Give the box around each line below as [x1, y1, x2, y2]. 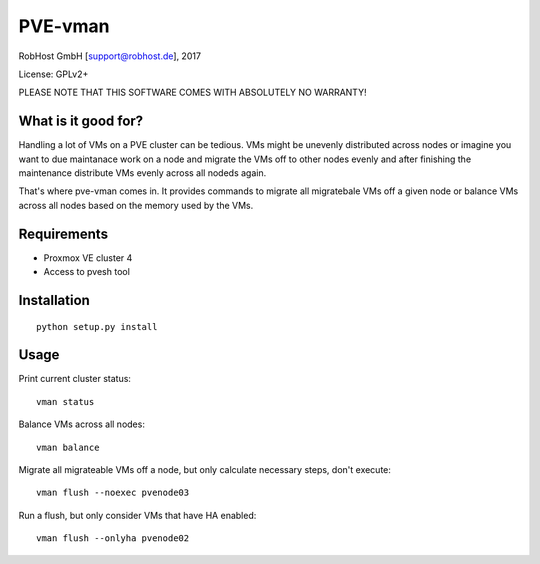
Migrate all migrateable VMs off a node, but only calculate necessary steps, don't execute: [18, 463, 392, 475]
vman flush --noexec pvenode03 [36, 487, 190, 499]
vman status [36, 396, 95, 407]
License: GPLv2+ [18, 68, 89, 80]
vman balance [36, 441, 100, 453]
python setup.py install [36, 321, 158, 332]
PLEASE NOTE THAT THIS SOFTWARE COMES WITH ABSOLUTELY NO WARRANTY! [18, 86, 367, 99]
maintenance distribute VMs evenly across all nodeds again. [18, 167, 267, 179]
